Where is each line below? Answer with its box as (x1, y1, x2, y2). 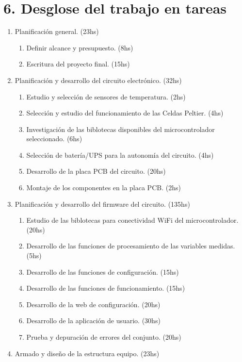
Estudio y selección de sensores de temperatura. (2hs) (26, 91, 186, 101)
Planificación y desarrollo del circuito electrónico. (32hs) (15, 75, 182, 85)
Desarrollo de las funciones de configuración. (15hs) (26, 266, 179, 277)
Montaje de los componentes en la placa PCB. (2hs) (26, 182, 181, 193)
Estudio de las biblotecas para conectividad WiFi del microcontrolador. (26, 215, 239, 225)
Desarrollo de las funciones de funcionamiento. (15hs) (26, 283, 185, 293)
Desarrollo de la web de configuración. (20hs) (26, 299, 161, 309)
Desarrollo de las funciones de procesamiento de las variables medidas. (26, 241, 235, 251)
